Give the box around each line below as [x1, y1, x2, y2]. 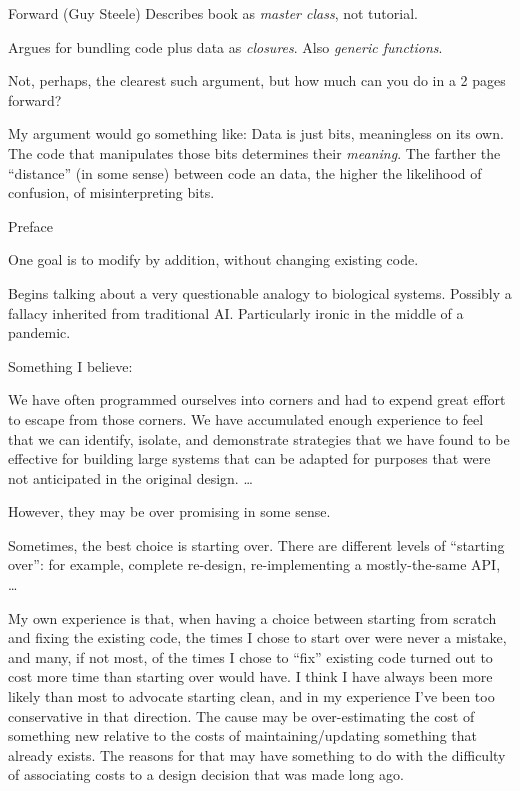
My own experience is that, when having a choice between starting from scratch [8, 607, 497, 628]
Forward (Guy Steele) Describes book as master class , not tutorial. [8, 3, 418, 23]
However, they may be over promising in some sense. [8, 501, 331, 522]
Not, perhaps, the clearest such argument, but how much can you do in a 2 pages [8, 70, 506, 91]
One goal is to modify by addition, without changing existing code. [8, 249, 419, 270]
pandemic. [8, 322, 71, 343]
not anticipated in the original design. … [8, 467, 253, 488]
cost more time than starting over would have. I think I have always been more [8, 666, 493, 687]
